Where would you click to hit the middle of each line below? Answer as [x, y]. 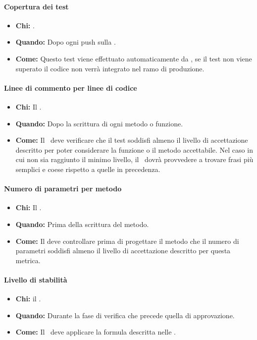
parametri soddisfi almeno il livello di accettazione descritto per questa [123, 251]
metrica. [28, 260]
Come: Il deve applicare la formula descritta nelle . [96, 332]
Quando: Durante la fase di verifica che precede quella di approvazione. [125, 315]
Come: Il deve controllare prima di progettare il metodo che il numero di [127, 241]
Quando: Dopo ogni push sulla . [66, 42]
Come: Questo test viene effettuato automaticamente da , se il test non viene [134, 58]
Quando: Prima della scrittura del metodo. [82, 224]
